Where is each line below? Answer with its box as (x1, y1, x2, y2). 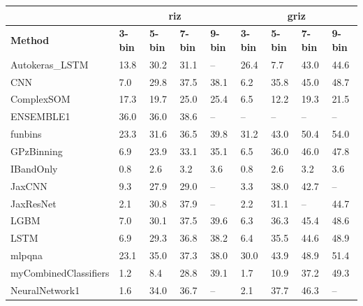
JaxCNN (10, 178, 47, 193)
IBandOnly (10, 161, 58, 175)
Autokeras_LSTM (10, 57, 89, 71)
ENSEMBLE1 (10, 109, 71, 124)
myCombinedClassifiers (10, 265, 110, 279)
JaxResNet (10, 196, 57, 210)
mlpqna (10, 248, 43, 263)
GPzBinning (10, 144, 63, 158)
